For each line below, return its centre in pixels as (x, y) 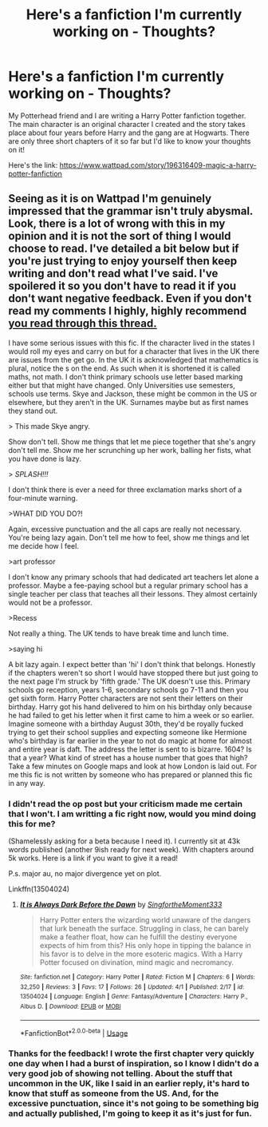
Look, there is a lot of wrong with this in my (117, 224)
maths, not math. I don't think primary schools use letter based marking (126, 376)
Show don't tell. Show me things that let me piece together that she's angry (132, 442)
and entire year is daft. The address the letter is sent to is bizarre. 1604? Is (130, 749)
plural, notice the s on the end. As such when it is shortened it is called (124, 368)
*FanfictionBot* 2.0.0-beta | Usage (74, 1032)
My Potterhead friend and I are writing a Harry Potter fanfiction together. (127, 115)
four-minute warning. (43, 498)
